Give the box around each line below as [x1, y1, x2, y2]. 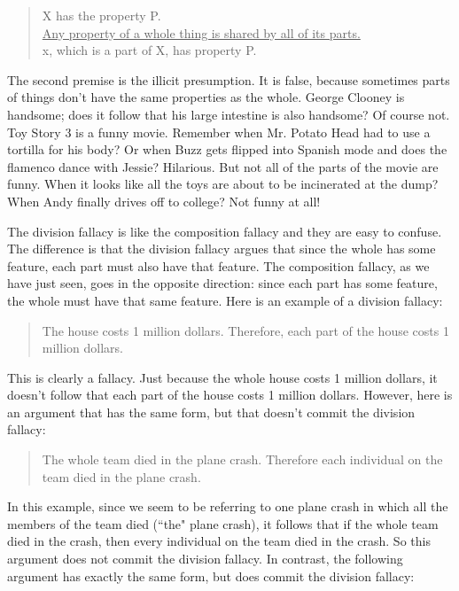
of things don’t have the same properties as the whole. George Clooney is [7, 88, 405, 106]
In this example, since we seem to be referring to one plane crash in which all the [7, 497, 448, 516]
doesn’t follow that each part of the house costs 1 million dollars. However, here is [7, 385, 453, 404]
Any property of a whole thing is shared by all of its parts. [42, 23, 361, 42]
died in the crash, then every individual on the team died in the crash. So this [7, 532, 431, 550]
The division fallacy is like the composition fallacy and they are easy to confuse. [7, 222, 442, 240]
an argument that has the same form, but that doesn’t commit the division [7, 402, 416, 421]
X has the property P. [42, 6, 161, 24]
